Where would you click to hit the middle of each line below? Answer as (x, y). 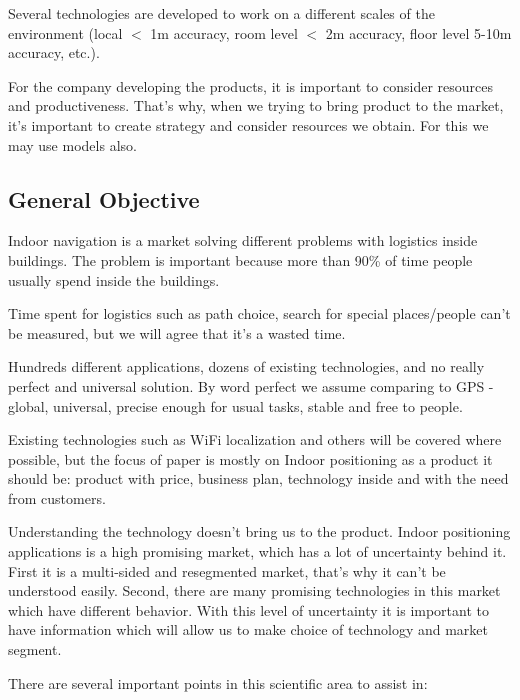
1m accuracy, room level (224, 32)
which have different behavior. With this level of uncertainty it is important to (248, 609)
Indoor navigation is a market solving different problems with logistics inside (243, 240)
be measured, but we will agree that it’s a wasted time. (177, 332)
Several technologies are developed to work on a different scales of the (221, 13)
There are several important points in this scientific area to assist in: (218, 682)
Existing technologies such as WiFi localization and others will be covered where (255, 439)
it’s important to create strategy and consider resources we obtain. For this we (248, 124)
